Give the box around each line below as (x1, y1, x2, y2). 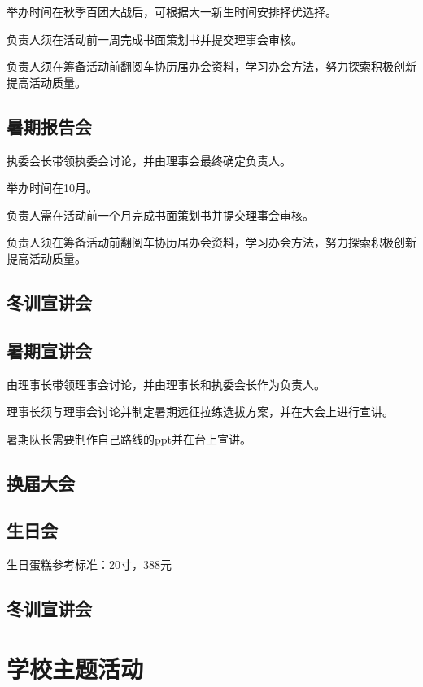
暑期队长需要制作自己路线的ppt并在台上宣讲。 (7, 430, 252, 447)
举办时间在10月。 (7, 179, 98, 196)
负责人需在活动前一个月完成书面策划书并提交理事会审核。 (7, 206, 314, 223)
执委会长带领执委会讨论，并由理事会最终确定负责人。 (7, 151, 291, 168)
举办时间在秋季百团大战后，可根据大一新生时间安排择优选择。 (7, 3, 337, 20)
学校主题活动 (7, 651, 144, 685)
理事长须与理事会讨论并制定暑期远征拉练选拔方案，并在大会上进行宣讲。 (7, 403, 394, 420)
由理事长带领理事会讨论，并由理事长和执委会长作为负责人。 (7, 375, 325, 392)
